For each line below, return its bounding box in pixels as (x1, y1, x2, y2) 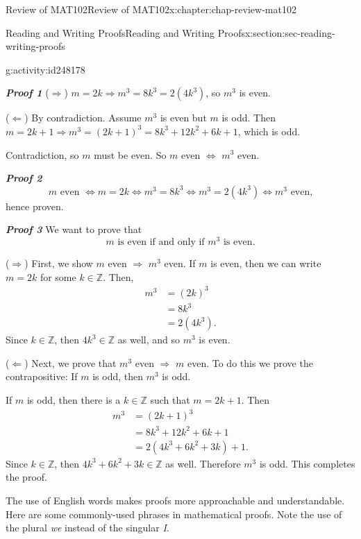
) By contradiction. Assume (24, 110, 142, 125)
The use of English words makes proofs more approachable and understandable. (6, 493, 345, 507)
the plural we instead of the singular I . (6, 520, 169, 535)
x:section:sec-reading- (244, 25, 335, 40)
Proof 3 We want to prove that (6, 222, 142, 237)
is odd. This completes (259, 456, 355, 470)
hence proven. (6, 198, 64, 213)
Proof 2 (6, 171, 42, 185)
